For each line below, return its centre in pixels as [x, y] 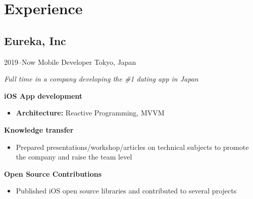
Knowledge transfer [39, 129]
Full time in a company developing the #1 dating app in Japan [101, 79]
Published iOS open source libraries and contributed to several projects [126, 191]
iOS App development [43, 95]
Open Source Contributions [53, 173]
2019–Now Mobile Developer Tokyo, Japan [70, 62]
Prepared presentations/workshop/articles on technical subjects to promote [132, 147]
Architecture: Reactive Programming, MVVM [90, 113]
